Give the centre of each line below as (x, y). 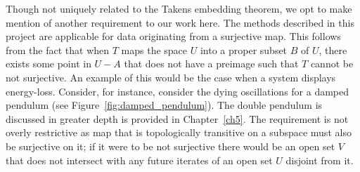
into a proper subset (244, 49)
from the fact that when (58, 49)
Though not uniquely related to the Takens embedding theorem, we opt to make (179, 8)
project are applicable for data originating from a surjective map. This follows (173, 36)
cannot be (332, 64)
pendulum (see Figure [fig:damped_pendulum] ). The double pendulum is (164, 105)
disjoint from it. (320, 160)
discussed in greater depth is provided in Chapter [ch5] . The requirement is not (177, 118)
